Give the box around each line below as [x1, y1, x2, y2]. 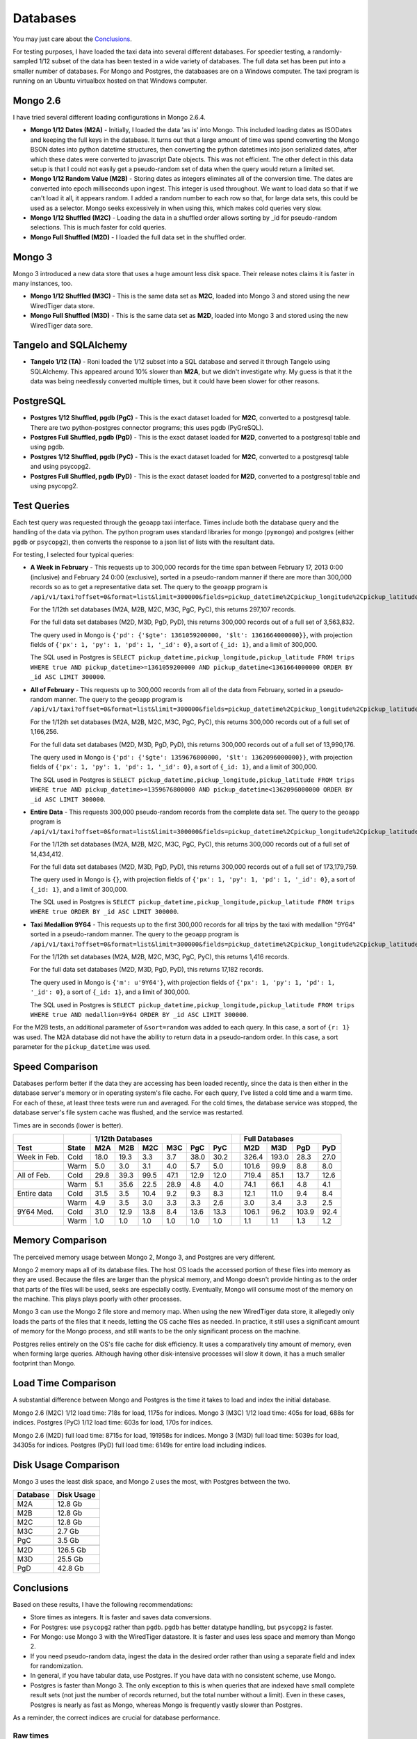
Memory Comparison [13, 1235, 107, 1247]
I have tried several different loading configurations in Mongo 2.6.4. [13, 113, 206, 122]
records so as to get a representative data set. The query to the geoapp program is [30, 583, 268, 591]
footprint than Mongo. [13, 1359, 76, 1368]
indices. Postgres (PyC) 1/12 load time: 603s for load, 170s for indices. [13, 1418, 213, 1427]
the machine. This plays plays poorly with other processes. [13, 1295, 182, 1304]
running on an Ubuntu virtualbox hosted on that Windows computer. [13, 77, 208, 85]
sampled [13, 57, 38, 65]
